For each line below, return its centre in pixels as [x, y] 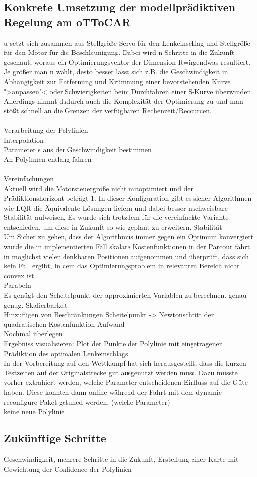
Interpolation [24, 139]
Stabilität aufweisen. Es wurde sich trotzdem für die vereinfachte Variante [116, 217]
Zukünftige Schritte [55, 438]
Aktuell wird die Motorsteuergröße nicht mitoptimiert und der [99, 188]
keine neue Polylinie [34, 411]
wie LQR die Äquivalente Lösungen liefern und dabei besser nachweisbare [116, 207]
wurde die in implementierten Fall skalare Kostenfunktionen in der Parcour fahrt [127, 246]
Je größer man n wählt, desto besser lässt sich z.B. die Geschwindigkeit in [116, 72]
